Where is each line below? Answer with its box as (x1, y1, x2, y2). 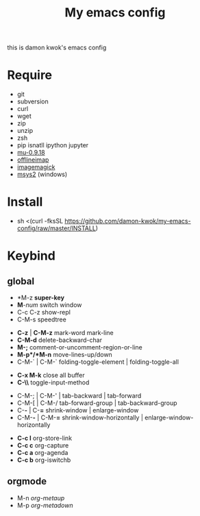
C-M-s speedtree (16, 315, 66, 323)
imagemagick (16, 163, 55, 171)
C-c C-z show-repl (16, 308, 71, 317)
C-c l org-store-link (16, 434, 73, 443)
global (7, 275, 35, 287)
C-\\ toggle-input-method (16, 378, 90, 386)
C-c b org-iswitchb (16, 456, 71, 464)
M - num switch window (16, 301, 82, 309)
